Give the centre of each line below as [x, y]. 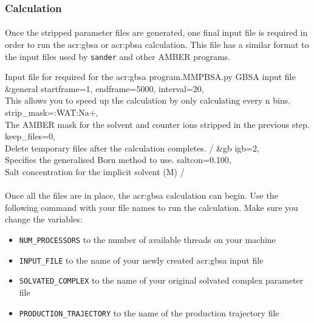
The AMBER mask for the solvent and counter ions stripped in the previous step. [157, 124]
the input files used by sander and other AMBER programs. [118, 56]
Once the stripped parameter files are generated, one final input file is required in [156, 32]
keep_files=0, [30, 136]
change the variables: [44, 219]
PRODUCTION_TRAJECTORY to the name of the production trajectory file [149, 312]
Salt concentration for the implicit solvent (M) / [95, 172]
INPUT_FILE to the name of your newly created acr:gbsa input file [141, 260]
